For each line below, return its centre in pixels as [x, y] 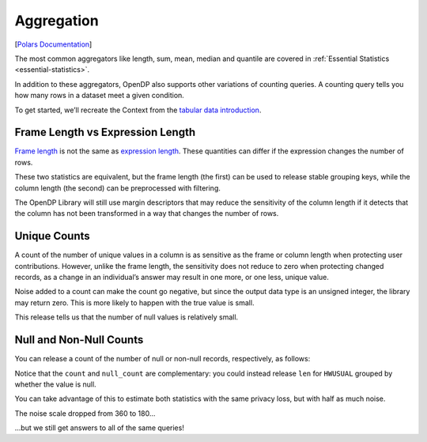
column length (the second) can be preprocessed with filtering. [118, 188]
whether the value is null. [55, 384]
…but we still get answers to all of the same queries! [100, 428]
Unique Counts [52, 236]
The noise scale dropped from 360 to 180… [85, 413]
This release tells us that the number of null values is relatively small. [127, 317]
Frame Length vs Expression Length [105, 132]
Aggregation [57, 21]
